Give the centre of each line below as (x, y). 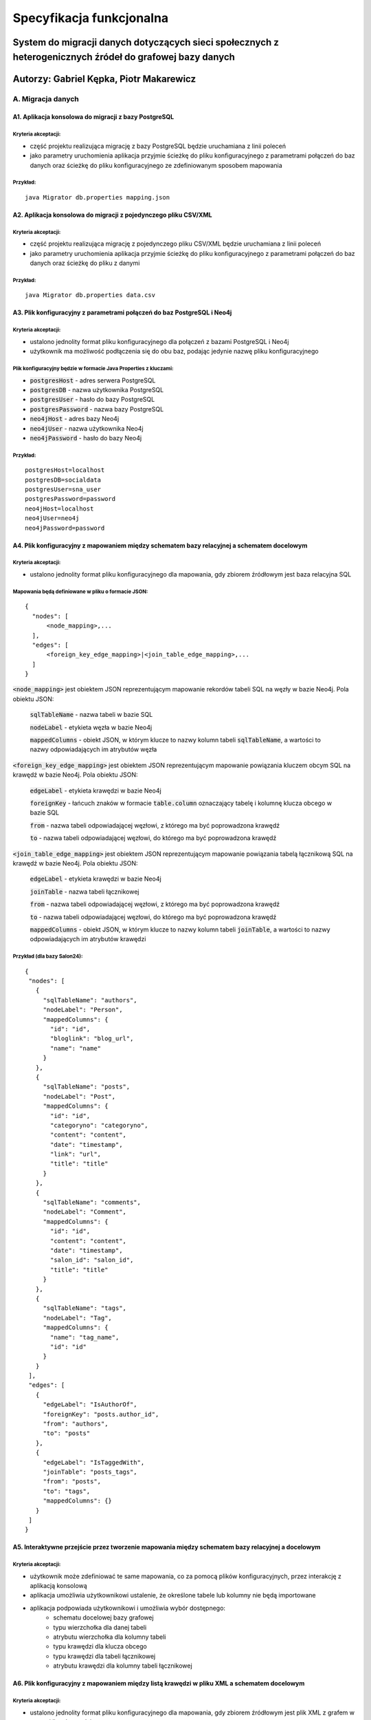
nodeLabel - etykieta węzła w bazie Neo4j (91, 727)
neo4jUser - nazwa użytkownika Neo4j (87, 428)
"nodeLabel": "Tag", (78, 1318)
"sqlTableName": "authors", (90, 1000)
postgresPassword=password (70, 499)
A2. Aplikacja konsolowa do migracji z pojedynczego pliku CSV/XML (112, 215)
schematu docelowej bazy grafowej (103, 1617)
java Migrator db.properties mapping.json (98, 197)
